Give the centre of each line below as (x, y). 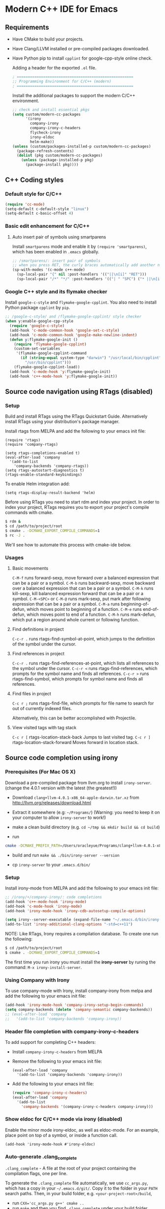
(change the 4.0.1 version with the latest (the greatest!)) (61, 788)
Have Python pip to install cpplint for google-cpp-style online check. (82, 58)
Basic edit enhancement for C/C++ (47, 226)
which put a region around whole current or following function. (75, 620)
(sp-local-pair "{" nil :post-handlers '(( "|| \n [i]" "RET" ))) (82, 275)
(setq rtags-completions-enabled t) (42, 453)
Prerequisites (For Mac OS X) (41, 772)
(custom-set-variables (37, 349)
